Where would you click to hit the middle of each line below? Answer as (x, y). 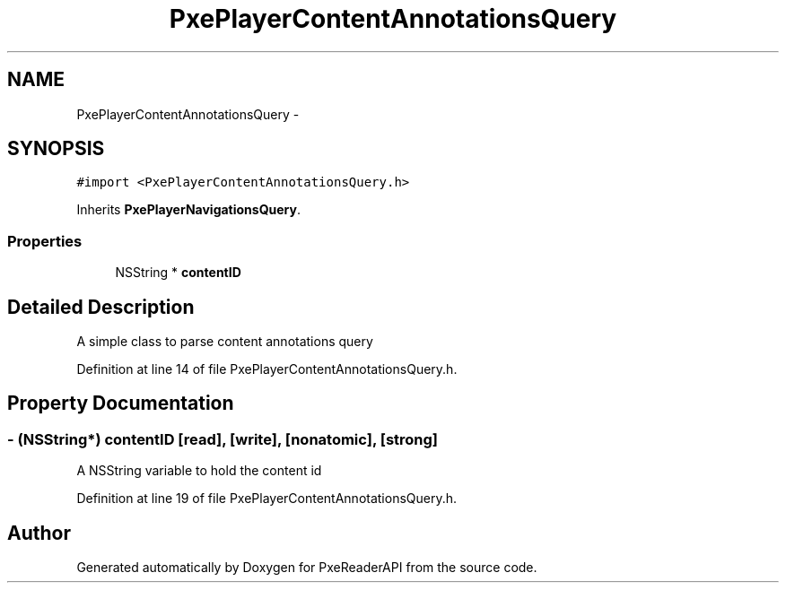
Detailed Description (101, 307)
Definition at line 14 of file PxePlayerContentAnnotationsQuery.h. (267, 369)
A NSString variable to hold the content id (199, 471)
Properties (45, 241)
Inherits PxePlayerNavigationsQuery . (188, 210)
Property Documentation (121, 403)
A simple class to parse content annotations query (225, 342)
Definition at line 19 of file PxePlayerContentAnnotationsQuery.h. (267, 499)
